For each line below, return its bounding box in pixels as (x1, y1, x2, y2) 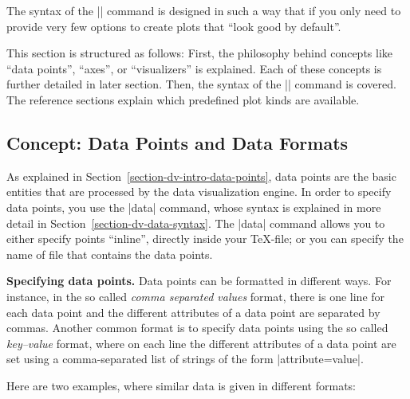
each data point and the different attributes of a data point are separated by (6, 303, 380, 320)
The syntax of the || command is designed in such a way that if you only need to (6, 2, 401, 18)
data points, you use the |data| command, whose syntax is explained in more (6, 198, 381, 215)
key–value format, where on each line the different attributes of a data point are (6, 334, 396, 351)
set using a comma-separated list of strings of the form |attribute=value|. (6, 350, 364, 367)
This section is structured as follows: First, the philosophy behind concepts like (6, 45, 393, 61)
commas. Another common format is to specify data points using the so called (6, 319, 388, 336)
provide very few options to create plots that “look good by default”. (6, 18, 341, 34)
